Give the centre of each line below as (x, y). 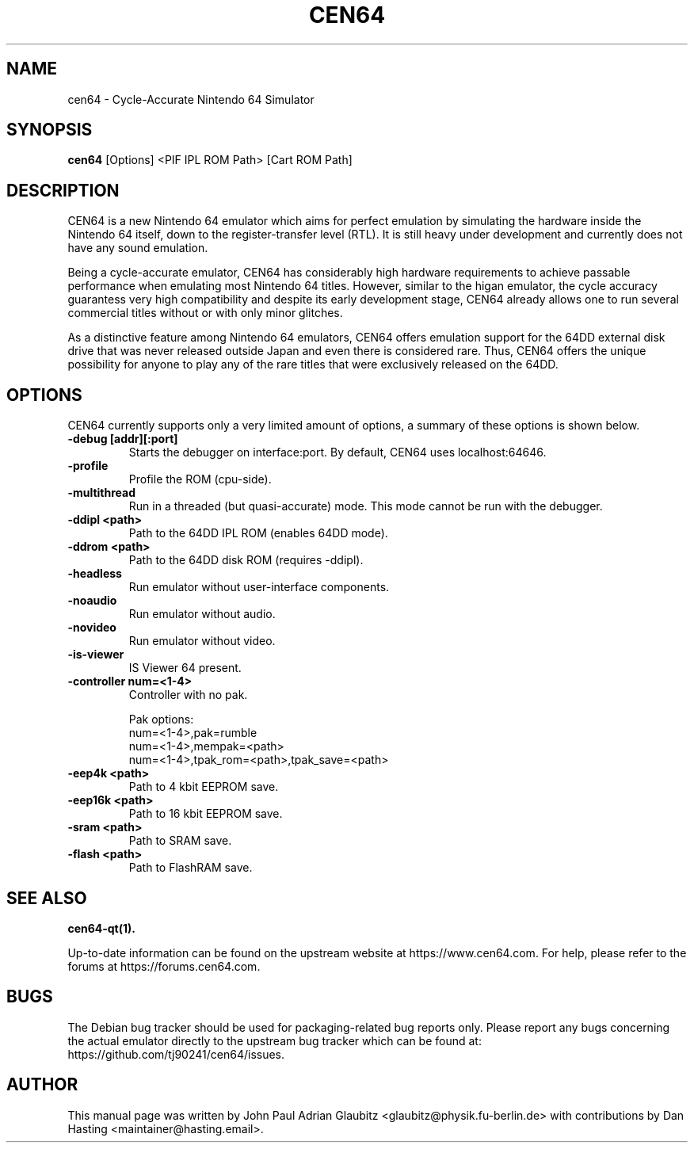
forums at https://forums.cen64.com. (164, 966)
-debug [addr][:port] (123, 439)
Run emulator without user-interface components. (259, 587)
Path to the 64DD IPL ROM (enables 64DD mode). (258, 533)
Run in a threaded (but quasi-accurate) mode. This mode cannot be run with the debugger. (366, 506)
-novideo (92, 628)
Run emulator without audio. (202, 614)
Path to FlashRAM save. (191, 868)
